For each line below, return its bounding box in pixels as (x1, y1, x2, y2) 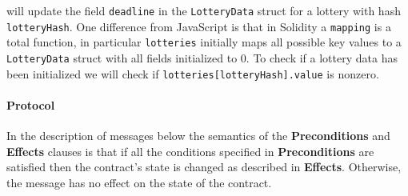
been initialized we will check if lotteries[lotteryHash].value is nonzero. (6, 65, 379, 82)
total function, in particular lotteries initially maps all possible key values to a (6, 34, 402, 50)
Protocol (6, 96, 55, 113)
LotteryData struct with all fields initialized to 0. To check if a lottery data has (6, 49, 398, 66)
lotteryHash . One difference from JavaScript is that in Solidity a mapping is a (6, 18, 391, 34)
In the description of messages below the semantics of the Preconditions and (6, 127, 390, 144)
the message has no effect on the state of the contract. (6, 174, 272, 190)
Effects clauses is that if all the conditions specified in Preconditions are (6, 142, 374, 159)
